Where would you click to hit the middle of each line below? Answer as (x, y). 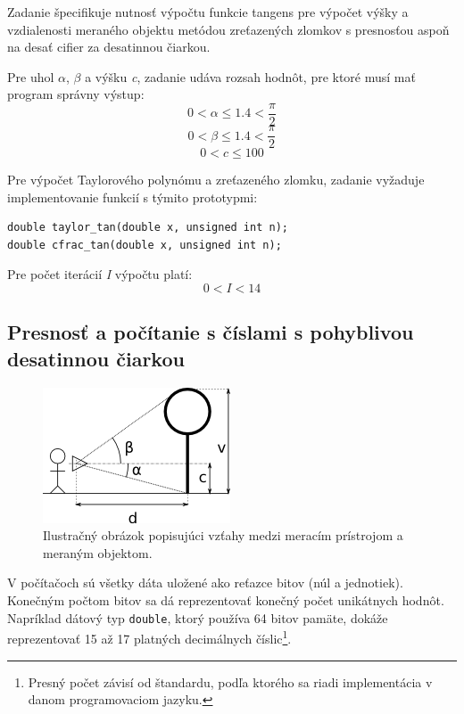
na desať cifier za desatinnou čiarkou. (109, 47)
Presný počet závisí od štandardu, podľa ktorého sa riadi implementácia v (230, 681)
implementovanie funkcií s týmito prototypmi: (133, 197)
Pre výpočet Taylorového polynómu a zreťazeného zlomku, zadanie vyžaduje (216, 180)
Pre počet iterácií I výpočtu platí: (100, 274)
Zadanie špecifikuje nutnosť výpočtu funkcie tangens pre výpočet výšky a (208, 12)
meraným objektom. (98, 552)
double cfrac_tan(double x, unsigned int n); (145, 245)
